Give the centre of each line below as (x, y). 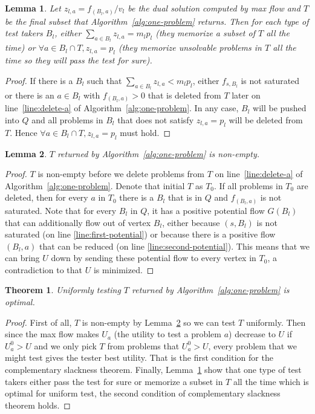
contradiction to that (44, 269)
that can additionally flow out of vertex (78, 222)
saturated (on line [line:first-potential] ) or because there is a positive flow (140, 234)
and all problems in (67, 120)
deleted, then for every (47, 197)
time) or (20, 47)
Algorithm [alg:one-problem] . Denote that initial (95, 185)
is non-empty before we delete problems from (121, 174)
